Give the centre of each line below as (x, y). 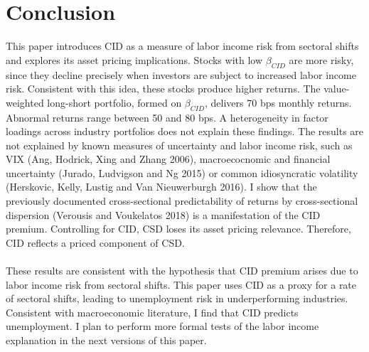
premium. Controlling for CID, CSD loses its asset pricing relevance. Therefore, (178, 229)
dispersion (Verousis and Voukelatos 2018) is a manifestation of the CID (163, 214)
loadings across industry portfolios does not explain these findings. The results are (185, 131)
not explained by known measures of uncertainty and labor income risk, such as (179, 145)
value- (337, 89)
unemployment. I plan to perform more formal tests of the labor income (162, 326)
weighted (25, 102)
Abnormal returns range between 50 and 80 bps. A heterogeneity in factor (167, 117)
